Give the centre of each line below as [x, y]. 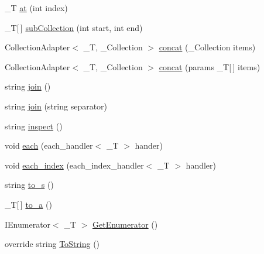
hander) [149, 145]
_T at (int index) [36, 8]
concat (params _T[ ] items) [210, 66]
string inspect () [34, 126]
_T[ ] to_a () [28, 204]
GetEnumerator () [125, 224]
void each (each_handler [49, 145]
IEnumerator [28, 224]
